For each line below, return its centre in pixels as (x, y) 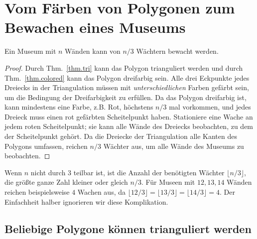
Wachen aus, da (101, 192)
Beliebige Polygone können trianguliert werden (128, 228)
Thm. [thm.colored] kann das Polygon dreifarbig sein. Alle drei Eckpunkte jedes (127, 77)
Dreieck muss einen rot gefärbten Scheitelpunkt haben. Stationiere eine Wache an (129, 116)
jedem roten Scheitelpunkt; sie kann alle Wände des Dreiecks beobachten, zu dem (129, 126)
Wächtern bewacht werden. (177, 51)
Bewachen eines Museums (95, 27)
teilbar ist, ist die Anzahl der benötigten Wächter (149, 172)
